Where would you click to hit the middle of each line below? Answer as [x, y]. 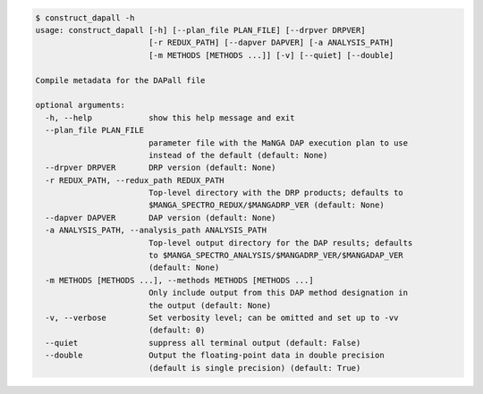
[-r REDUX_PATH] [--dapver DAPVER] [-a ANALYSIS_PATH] [271, 43]
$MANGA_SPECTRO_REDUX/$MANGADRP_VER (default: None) [266, 205]
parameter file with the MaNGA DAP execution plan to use [278, 143]
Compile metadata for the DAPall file [120, 80]
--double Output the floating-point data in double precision [215, 356]
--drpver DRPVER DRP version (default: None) [161, 168]
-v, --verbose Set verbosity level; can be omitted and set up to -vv [222, 318]
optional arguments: [80, 105]
